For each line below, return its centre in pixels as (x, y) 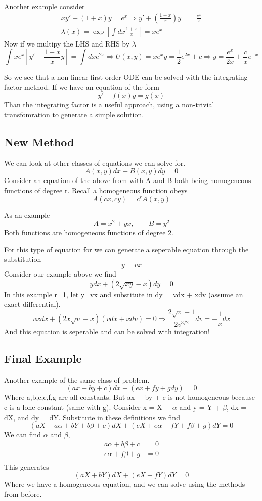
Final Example (43, 358)
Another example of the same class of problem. (77, 379)
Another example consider (45, 6)
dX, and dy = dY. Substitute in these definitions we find (92, 417)
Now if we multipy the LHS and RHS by (67, 43)
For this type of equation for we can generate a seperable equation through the (126, 249)
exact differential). (32, 304)
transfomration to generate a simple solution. (74, 115)
